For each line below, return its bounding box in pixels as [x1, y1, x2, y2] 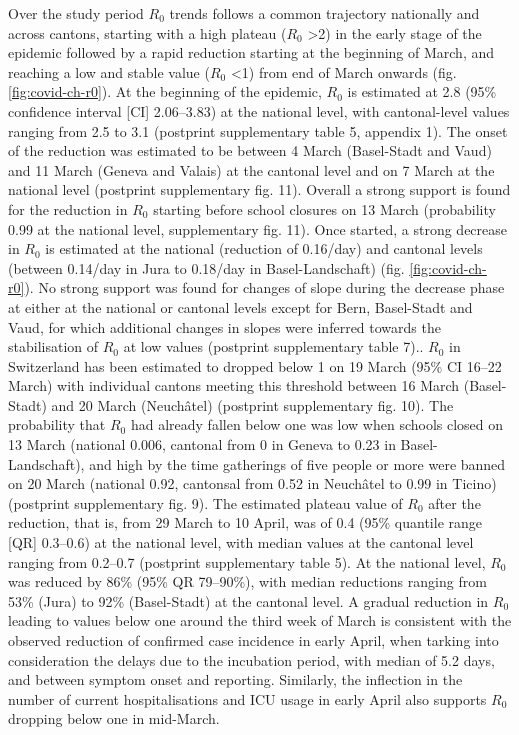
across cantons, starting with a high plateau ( [8, 22, 287, 43]
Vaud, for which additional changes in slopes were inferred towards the [8, 316, 441, 337]
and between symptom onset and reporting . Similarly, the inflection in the [8, 669, 463, 690]
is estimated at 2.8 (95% [347, 81, 497, 102]
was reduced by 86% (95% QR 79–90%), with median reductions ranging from [8, 571, 487, 592]
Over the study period [8, 3, 144, 23]
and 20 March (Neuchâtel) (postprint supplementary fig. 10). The [51, 394, 454, 415]
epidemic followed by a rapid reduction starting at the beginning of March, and [8, 42, 495, 63]
